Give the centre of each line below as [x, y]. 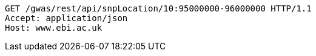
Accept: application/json [66, 18]
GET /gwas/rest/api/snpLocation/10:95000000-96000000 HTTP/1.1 [158, 8]
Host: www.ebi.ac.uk [54, 28]
